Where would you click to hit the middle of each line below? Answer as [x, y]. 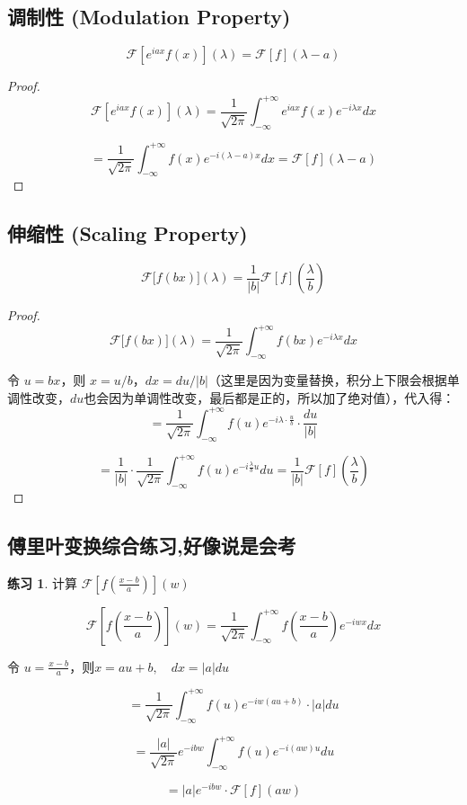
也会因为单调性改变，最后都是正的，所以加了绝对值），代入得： [269, 397]
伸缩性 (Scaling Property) [128, 233]
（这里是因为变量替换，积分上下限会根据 [327, 380]
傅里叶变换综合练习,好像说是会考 [152, 545]
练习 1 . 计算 [42, 582]
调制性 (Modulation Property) [149, 17]
